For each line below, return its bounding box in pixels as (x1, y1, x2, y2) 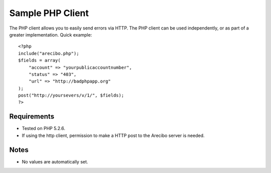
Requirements (9, 112, 55, 121)
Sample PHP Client (9, 7, 89, 18)
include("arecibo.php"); (18, 50, 79, 56)
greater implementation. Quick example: (9, 31, 92, 37)
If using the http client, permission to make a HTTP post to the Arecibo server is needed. (22, 132, 205, 138)
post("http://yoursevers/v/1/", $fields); (18, 92, 124, 98)
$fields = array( (18, 57, 61, 63)
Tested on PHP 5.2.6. (22, 125, 65, 131)
